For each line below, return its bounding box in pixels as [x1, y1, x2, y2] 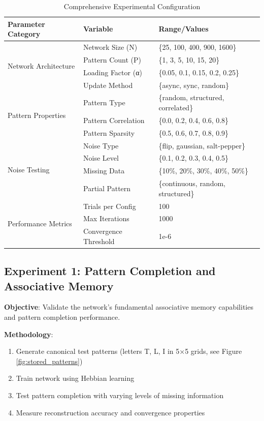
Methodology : [4, 328, 53, 339]
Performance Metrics [8, 218, 72, 229]
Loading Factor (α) [83, 67, 142, 77]
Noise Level [83, 153, 119, 163]
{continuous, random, [158, 178, 225, 189]
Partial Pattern [83, 183, 131, 193]
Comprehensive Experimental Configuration [63, 1, 201, 11]
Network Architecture [8, 61, 75, 71]
